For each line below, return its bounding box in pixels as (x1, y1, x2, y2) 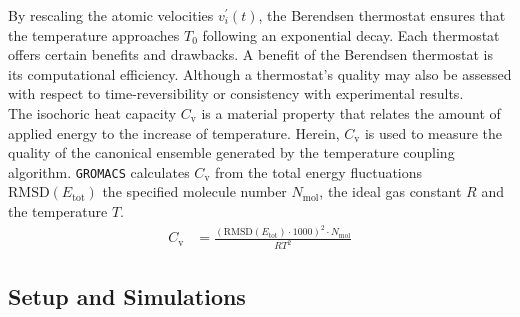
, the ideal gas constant (319, 181, 462, 202)
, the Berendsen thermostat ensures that (258, 5, 506, 25)
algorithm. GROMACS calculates (8, 161, 190, 182)
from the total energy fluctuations (215, 161, 423, 182)
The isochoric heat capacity (8, 102, 177, 123)
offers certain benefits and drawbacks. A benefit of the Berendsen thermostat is (8, 44, 493, 65)
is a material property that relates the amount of (201, 102, 501, 123)
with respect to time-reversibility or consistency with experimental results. (8, 83, 464, 104)
